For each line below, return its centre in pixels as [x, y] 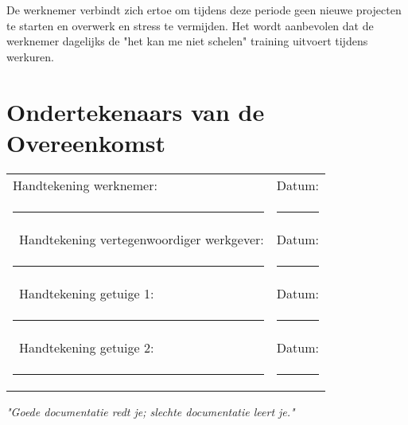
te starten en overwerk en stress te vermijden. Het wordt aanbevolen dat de [190, 25]
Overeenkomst [86, 142]
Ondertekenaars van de [136, 111]
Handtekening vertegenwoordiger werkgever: [142, 239]
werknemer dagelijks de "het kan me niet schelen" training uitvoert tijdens [187, 41]
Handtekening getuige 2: [87, 347]
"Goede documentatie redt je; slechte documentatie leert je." [151, 411]
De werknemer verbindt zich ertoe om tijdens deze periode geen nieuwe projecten [204, 10]
